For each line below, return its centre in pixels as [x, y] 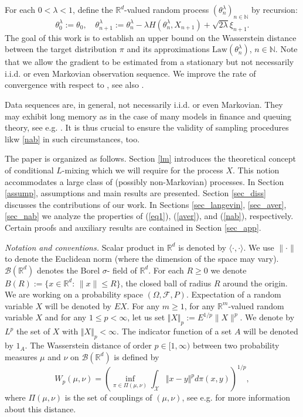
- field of [122, 270]
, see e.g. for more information [236, 397]
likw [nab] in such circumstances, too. [72, 139]
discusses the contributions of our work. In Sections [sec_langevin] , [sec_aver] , [146, 204]
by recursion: [275, 9]
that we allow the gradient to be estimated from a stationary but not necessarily [149, 62]
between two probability [236, 345]
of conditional [29, 170]
